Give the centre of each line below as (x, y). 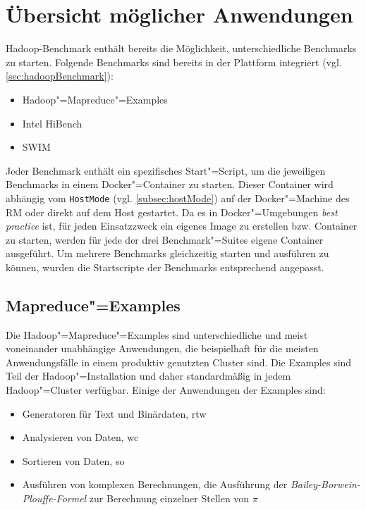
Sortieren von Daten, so (73, 460)
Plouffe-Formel (54, 498)
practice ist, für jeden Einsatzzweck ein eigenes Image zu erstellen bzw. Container (182, 226)
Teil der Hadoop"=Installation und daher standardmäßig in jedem (148, 376)
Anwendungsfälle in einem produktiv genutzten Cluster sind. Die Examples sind (179, 362)
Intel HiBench (52, 123)
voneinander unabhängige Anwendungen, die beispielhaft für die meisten (162, 348)
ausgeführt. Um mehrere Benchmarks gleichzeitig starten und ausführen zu (167, 253)
